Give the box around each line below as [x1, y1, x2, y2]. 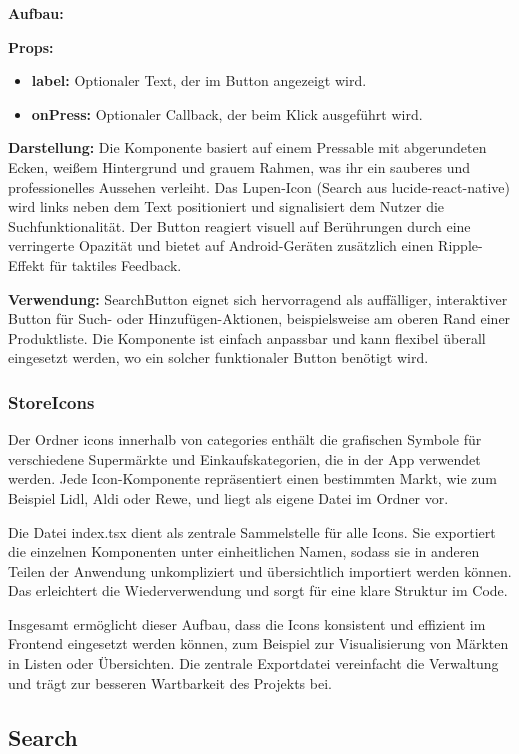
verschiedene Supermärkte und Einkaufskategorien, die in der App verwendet [8, 448, 481, 469]
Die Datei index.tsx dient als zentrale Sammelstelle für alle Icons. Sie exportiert [8, 521, 496, 542]
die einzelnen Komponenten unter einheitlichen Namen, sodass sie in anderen [8, 541, 480, 562]
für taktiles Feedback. [49, 254, 182, 275]
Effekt [8, 254, 45, 275]
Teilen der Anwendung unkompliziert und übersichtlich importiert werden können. [8, 560, 512, 581]
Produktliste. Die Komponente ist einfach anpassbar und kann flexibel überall [8, 327, 486, 348]
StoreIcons [8, 389, 95, 414]
